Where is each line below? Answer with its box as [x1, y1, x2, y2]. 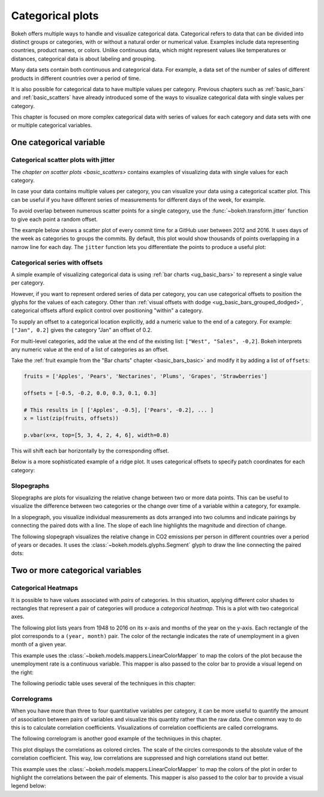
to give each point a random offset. [11, 215, 98, 223]
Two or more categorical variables [11, 565, 142, 576]
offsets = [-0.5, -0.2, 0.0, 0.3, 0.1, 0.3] [23, 390, 157, 397]
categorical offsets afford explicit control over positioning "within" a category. [11, 307, 203, 314]
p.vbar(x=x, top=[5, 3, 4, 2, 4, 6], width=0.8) [23, 432, 170, 439]
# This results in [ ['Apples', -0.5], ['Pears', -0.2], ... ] [23, 406, 214, 414]
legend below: [11, 782, 46, 789]
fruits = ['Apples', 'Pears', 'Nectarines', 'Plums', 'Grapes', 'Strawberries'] [23, 373, 268, 380]
